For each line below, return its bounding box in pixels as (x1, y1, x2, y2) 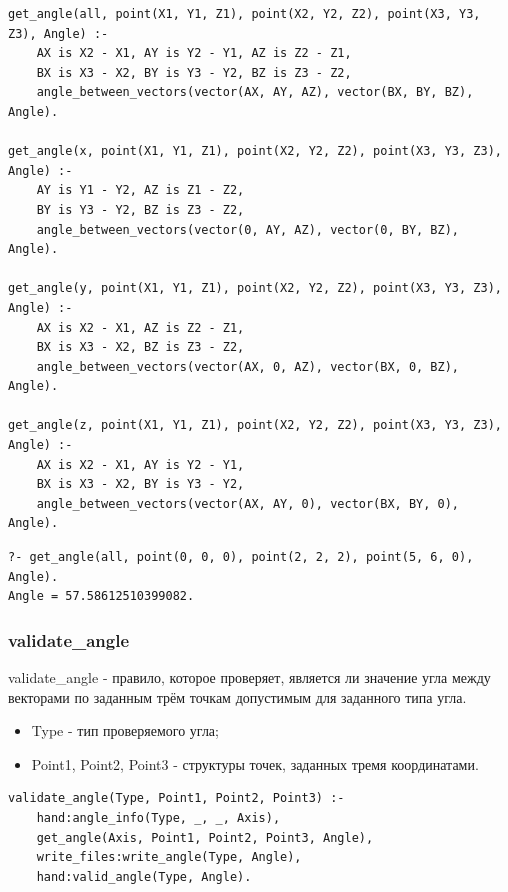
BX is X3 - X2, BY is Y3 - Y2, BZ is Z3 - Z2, (36, 65, 352, 80)
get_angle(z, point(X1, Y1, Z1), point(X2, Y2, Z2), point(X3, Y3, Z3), (8, 418, 502, 433)
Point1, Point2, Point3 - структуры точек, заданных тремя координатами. (31, 753, 479, 774)
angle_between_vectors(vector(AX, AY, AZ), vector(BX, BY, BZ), (36, 85, 474, 100)
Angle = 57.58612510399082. (8, 589, 195, 604)
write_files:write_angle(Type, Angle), (36, 850, 302, 865)
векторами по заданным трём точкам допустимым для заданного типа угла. (8, 686, 467, 707)
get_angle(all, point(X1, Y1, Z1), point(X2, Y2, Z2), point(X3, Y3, (8, 7, 481, 21)
